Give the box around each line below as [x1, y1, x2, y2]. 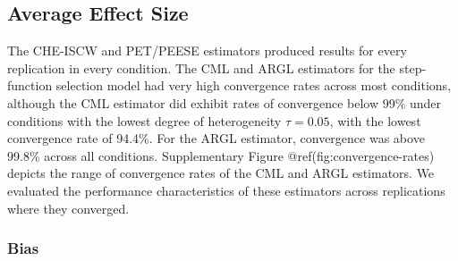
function [7, 76, 53, 95]
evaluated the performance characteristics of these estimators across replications [7, 181, 445, 199]
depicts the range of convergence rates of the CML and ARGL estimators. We [7, 164, 435, 182]
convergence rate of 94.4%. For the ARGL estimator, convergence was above [7, 129, 425, 147]
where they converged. [7, 198, 130, 217]
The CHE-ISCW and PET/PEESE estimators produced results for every [7, 41, 407, 60]
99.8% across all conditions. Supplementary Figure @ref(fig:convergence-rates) [7, 146, 435, 164]
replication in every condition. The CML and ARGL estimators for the [7, 58, 395, 77]
